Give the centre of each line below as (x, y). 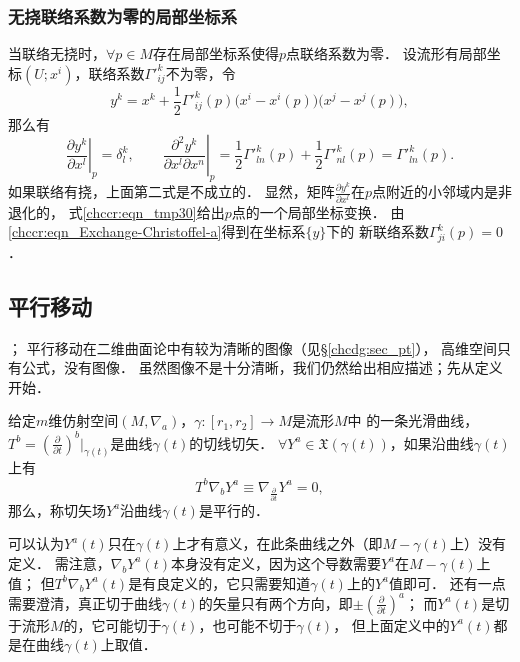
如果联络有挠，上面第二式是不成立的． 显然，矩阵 (171, 191)
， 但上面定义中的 (391, 624)
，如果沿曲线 (431, 442)
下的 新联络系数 (378, 231)
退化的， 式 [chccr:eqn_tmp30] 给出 (116, 211)
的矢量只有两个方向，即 (275, 602)
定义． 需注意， (59, 562)
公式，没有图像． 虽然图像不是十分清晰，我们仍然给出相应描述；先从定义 (262, 367)
